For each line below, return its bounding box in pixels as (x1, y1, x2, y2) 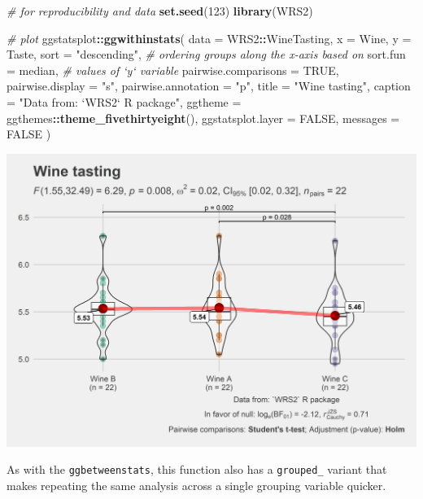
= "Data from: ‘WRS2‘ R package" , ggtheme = (7, 93, 242, 110)
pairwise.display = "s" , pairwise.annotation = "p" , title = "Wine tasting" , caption (7, 77, 411, 94)
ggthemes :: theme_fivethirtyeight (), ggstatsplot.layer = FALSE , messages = (7, 109, 400, 126)
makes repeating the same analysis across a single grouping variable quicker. (7, 476, 386, 493)
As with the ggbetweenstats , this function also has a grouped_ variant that (7, 461, 387, 478)
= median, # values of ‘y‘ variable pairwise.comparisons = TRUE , (7, 61, 339, 78)
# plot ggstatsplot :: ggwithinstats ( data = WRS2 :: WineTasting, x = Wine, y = (7, 29, 412, 46)
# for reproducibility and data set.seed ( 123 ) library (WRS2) (7, 2, 313, 19)
